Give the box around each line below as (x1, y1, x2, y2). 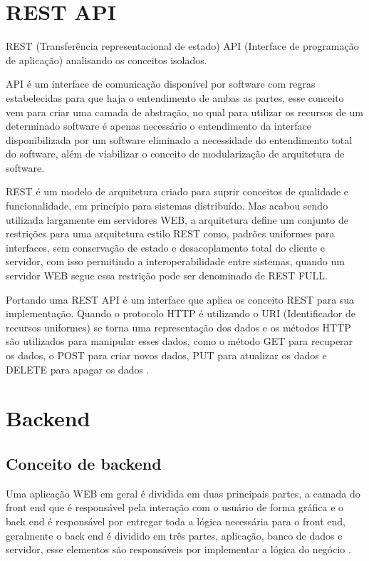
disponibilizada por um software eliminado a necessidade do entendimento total (6, 132, 353, 147)
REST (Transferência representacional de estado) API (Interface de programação (6, 38, 359, 53)
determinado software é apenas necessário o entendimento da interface (6, 118, 311, 133)
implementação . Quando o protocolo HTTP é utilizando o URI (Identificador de (6, 306, 355, 321)
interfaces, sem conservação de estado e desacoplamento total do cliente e (6, 240, 325, 254)
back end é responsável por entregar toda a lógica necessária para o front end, (6, 513, 345, 528)
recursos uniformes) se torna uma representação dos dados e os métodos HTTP (6, 319, 351, 334)
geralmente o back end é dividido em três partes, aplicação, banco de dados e (6, 527, 343, 542)
